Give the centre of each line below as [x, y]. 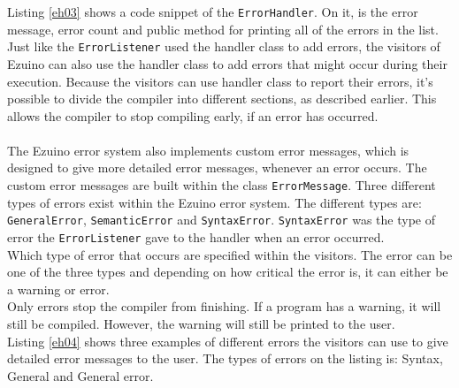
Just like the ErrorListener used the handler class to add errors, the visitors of [224, 46]
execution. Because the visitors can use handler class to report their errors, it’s [220, 81]
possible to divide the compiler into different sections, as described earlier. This [222, 99]
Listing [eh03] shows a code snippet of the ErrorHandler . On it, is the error [213, 11]
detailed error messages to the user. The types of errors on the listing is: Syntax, [225, 358]
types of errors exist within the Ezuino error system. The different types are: [214, 202]
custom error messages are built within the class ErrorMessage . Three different [222, 185]
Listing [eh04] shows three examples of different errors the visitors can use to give [228, 341]
